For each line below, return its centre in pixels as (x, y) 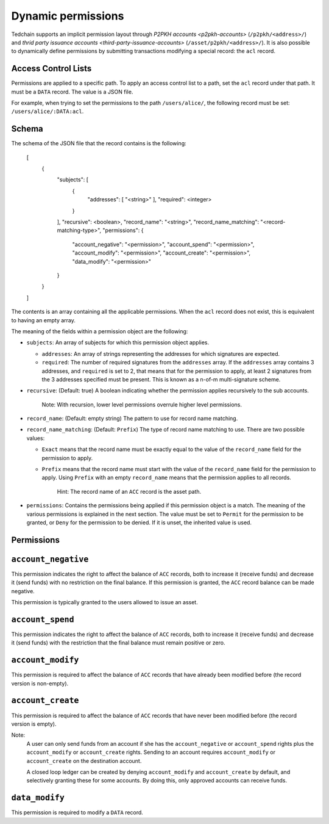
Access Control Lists (51, 69)
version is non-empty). (40, 683)
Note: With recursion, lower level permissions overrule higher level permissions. (142, 404)
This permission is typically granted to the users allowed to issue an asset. (104, 602)
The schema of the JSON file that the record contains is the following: (99, 143)
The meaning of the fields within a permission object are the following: (100, 331)
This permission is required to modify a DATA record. (77, 812)
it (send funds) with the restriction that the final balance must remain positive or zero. (118, 643)
